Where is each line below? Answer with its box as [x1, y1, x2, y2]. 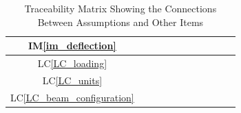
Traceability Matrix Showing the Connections [24, 1, 217, 15]
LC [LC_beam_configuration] [10, 90, 134, 104]
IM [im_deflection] [28, 38, 116, 53]
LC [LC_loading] [37, 56, 107, 71]
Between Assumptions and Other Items [37, 14, 204, 29]
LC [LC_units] [42, 73, 103, 87]
